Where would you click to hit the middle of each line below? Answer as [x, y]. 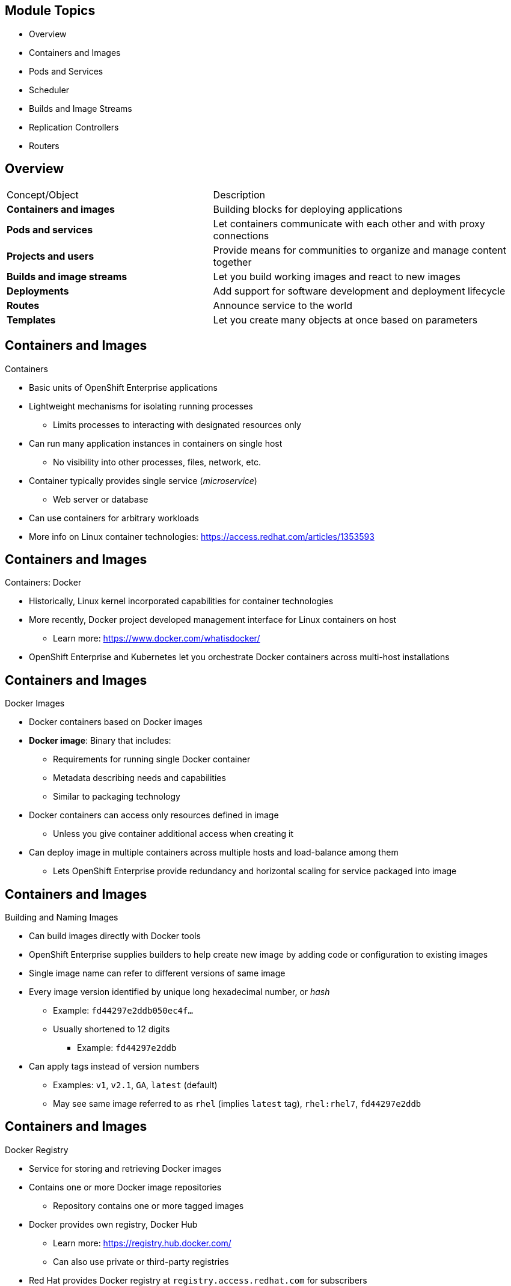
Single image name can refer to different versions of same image [157, 973]
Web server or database [101, 499]
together [232, 262]
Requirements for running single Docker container [152, 759]
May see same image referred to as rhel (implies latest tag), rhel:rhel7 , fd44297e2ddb [237, 1104]
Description [239, 194]
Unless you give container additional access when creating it [173, 834]
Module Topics [50, 11]
